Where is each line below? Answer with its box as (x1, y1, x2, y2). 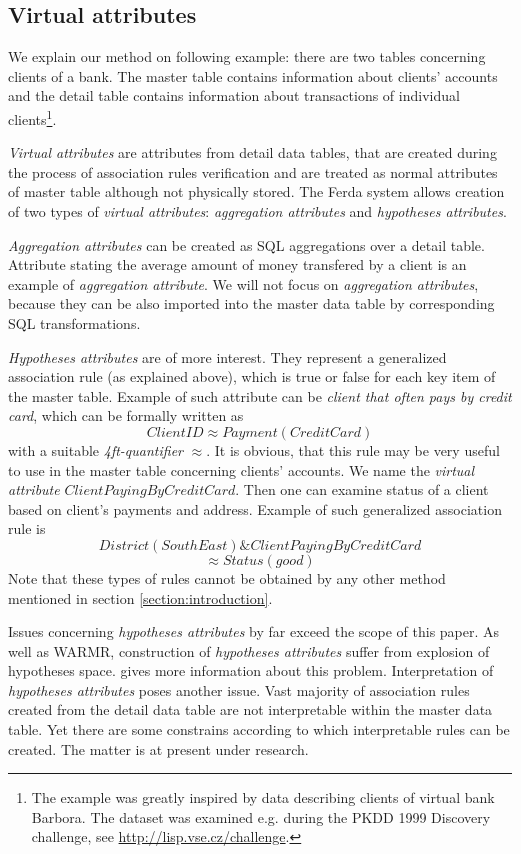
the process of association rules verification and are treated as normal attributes (8, 161, 498, 182)
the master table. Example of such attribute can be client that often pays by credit (8, 385, 512, 406)
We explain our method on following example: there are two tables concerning (8, 46, 486, 67)
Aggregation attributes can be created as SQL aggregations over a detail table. (8, 234, 485, 255)
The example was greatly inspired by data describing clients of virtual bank (31, 787, 495, 808)
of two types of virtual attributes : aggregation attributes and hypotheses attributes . (8, 201, 507, 222)
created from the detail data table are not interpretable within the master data (8, 699, 493, 720)
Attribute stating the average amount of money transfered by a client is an (8, 254, 467, 275)
